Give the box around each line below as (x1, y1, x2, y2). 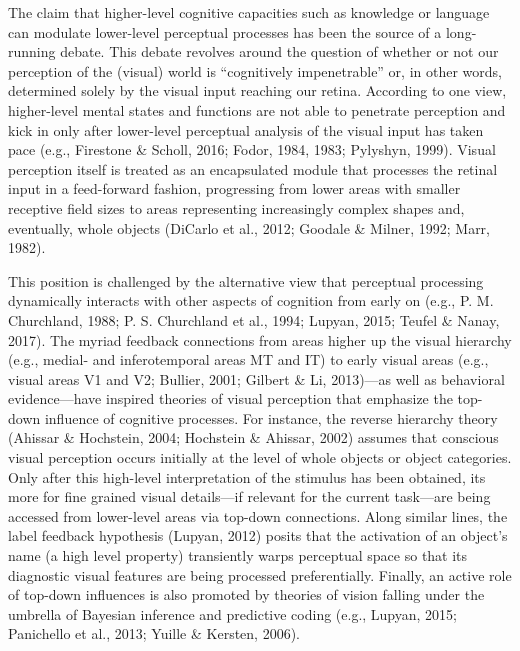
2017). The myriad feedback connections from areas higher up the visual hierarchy (8, 329, 512, 350)
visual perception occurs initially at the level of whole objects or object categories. (8, 447, 512, 468)
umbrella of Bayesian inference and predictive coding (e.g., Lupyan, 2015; (8, 603, 457, 624)
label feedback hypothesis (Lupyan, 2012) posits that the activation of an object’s (8, 525, 508, 546)
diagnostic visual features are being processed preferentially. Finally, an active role (8, 564, 512, 585)
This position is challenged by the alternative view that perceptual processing (8, 270, 484, 291)
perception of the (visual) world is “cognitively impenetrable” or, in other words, (8, 60, 502, 81)
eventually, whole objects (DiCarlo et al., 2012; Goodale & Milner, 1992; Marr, (8, 217, 491, 238)
